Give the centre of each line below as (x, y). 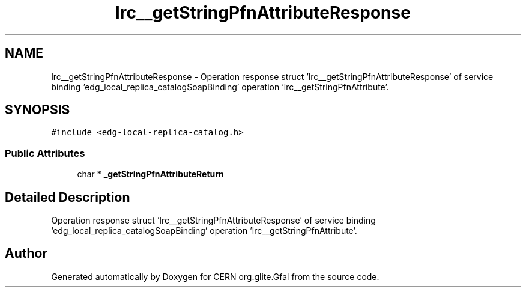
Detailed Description (68, 197)
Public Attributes (45, 153)
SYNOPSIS (38, 110)
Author (26, 254)
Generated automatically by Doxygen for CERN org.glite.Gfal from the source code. (215, 276)
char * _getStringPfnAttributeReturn (150, 174)
